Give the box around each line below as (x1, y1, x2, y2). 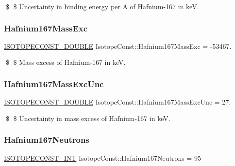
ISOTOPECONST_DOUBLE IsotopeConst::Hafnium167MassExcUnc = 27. (4, 97, 231, 107)
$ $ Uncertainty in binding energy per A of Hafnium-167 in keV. (5, 1, 199, 11)
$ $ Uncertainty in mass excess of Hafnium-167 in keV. (5, 113, 170, 123)
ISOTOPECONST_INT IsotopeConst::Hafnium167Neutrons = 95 (4, 152, 201, 163)
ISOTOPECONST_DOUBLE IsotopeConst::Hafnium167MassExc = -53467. (4, 41, 232, 51)
